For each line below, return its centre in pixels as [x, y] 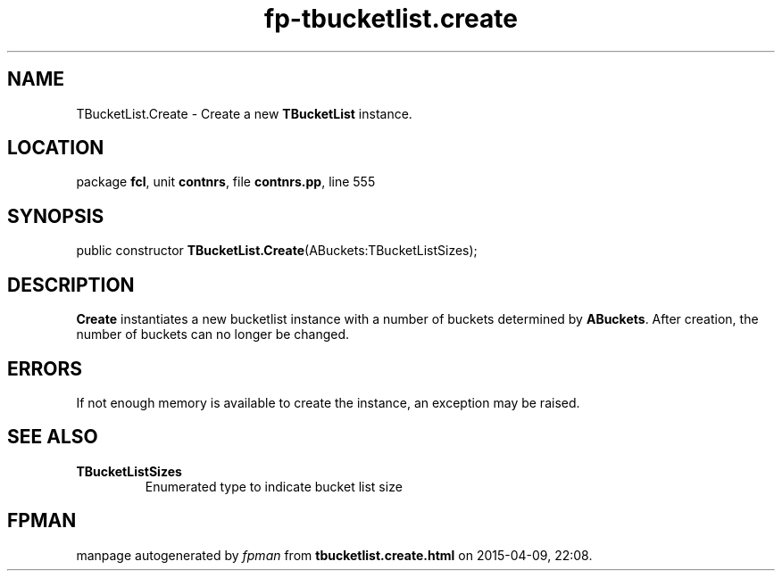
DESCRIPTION [71, 285]
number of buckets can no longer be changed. [213, 334]
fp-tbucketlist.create [391, 19]
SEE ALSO [53, 437]
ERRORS [45, 368]
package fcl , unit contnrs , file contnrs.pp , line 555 [226, 182]
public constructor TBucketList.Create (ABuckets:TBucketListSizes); [277, 251]
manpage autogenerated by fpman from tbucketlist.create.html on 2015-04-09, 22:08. [334, 555]
